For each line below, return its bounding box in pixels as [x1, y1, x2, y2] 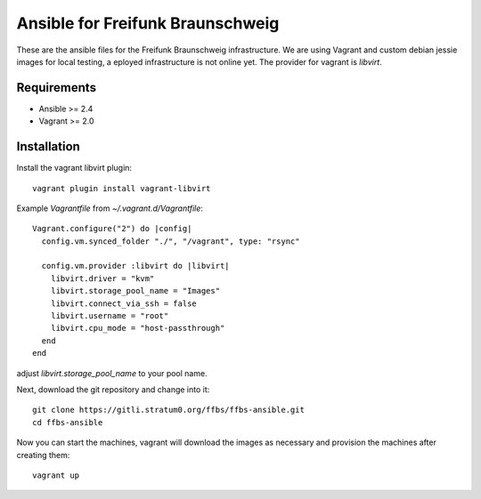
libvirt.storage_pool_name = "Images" [50, 286, 221, 296]
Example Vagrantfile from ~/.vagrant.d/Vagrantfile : [16, 203, 204, 213]
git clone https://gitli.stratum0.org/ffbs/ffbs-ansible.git [32, 405, 305, 415]
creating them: [16, 449, 70, 460]
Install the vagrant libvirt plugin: [16, 163, 133, 173]
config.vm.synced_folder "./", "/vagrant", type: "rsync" [41, 236, 300, 246]
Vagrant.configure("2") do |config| [32, 223, 192, 234]
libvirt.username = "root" [50, 311, 169, 321]
